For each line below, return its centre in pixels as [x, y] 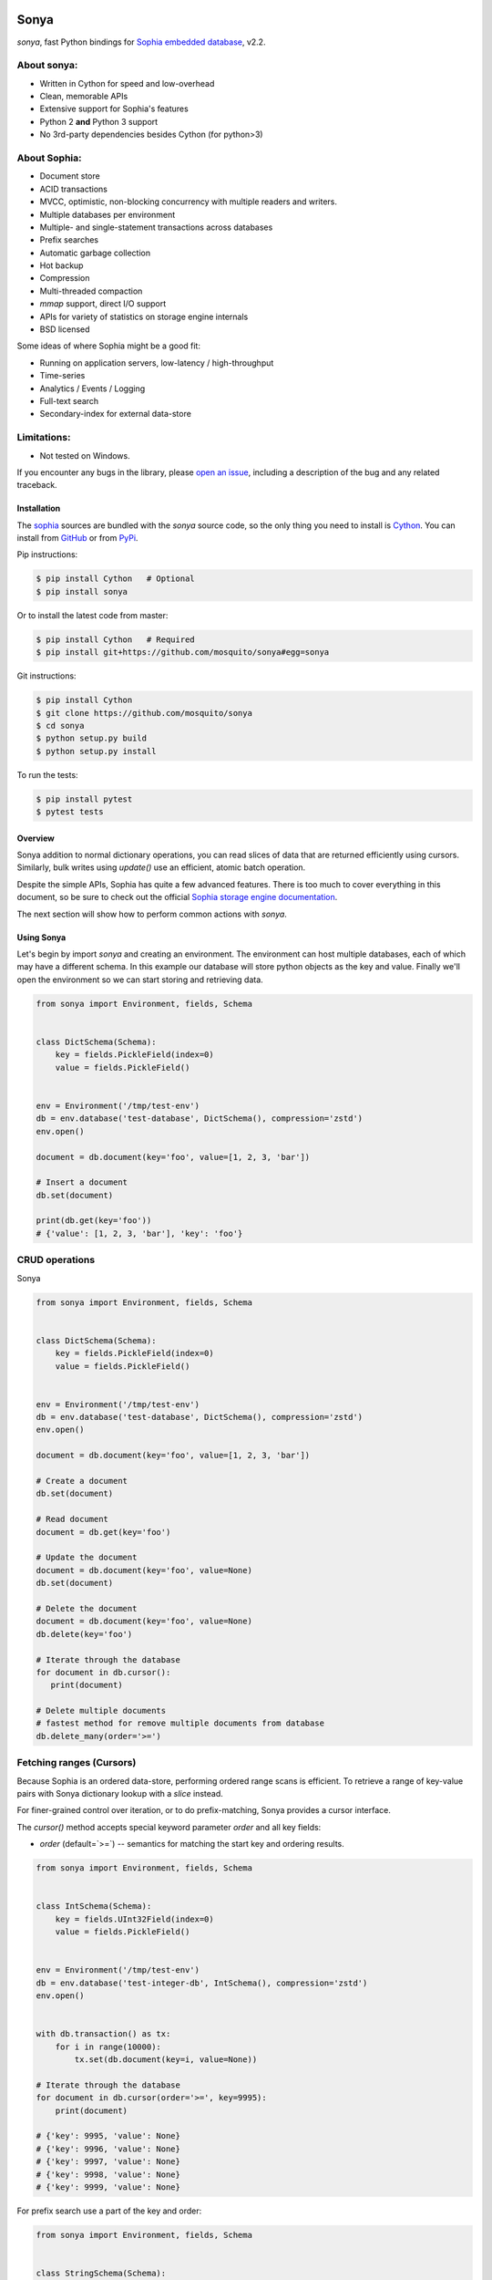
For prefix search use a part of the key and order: [109, 2211]
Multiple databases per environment [108, 214]
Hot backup [61, 265]
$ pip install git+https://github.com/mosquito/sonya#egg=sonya [183, 653]
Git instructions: [46, 676]
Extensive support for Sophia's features [114, 109]
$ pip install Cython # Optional [115, 579]
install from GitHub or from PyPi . [77, 538]
